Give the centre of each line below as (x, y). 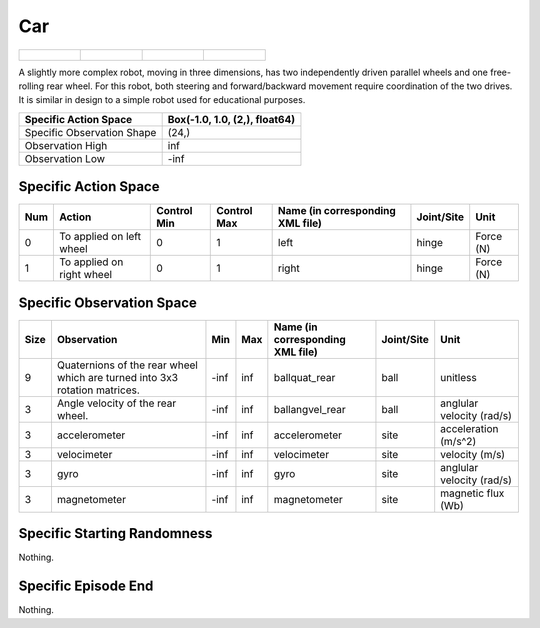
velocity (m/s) (472, 454)
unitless (458, 377)
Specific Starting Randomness (115, 533)
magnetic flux (472, 493)
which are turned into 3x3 (117, 377)
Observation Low (64, 158)
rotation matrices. (98, 390)
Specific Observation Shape (90, 132)
